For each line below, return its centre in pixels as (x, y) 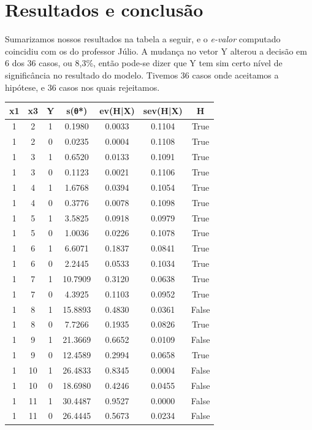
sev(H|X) (163, 110)
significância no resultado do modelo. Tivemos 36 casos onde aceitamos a (142, 75)
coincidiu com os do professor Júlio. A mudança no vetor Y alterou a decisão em (156, 51)
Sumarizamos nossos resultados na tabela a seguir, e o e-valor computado (143, 39)
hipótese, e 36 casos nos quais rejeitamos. (82, 87)
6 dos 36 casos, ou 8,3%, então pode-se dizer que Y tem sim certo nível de (144, 63)
